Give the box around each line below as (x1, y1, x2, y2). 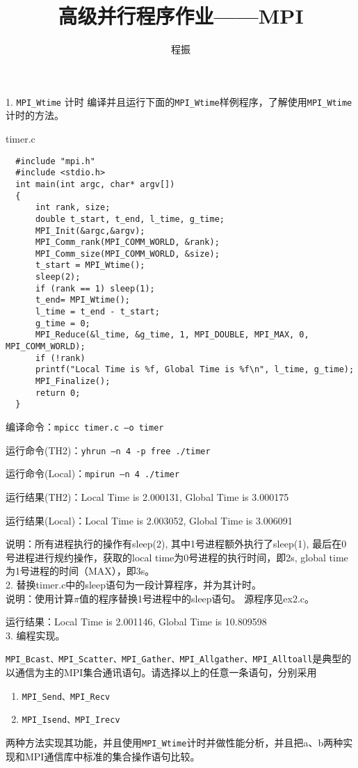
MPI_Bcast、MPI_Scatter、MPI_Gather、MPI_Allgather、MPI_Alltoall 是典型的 (6, 651, 352, 666)
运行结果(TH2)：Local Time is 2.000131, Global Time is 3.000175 (6, 489, 289, 504)
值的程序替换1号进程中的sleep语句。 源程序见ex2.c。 (79, 591, 314, 605)
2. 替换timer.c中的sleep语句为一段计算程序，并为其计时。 (6, 577, 261, 591)
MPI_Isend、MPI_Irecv (22, 715, 120, 726)
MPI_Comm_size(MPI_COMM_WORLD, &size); (35, 248, 220, 259)
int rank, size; (35, 202, 111, 213)
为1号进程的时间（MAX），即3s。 (6, 563, 155, 578)
